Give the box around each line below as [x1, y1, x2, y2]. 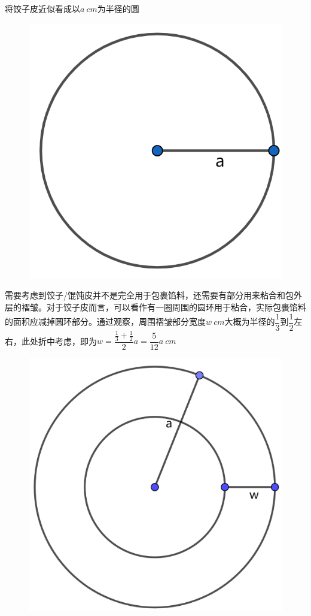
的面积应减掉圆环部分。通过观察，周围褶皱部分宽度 [5, 315, 206, 328]
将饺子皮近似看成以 [5, 2, 80, 14]
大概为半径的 [224, 315, 275, 328]
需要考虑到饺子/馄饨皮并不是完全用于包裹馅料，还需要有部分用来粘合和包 [5, 289, 294, 301]
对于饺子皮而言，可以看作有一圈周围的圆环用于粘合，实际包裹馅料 [46, 300, 306, 313]
